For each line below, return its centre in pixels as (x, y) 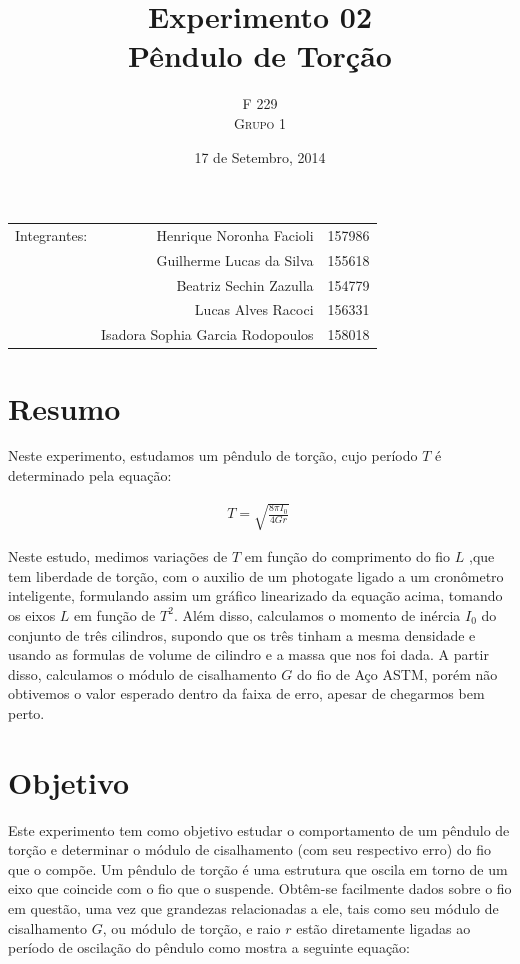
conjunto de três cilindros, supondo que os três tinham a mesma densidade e (242, 634)
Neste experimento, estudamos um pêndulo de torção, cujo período (213, 455)
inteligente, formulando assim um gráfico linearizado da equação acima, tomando (255, 595)
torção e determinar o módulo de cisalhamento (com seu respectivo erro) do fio (250, 849)
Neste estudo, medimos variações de (118, 556)
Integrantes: (51, 234)
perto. (26, 712)
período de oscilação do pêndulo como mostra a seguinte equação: (209, 947)
